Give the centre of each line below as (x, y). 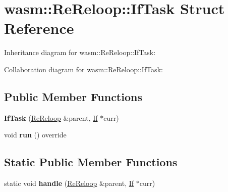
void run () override (35, 135)
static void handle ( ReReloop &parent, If (69, 183)
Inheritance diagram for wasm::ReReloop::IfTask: (80, 52)
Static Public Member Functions (91, 162)
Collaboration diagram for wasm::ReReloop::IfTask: (83, 69)
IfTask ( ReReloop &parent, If (51, 117)
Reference (39, 28)
